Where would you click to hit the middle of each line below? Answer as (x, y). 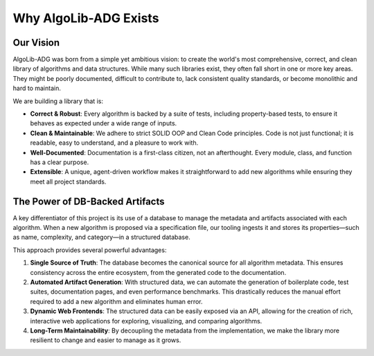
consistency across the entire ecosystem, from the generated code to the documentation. (158, 272)
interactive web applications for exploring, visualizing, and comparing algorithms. (146, 321)
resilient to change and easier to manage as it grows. (106, 340)
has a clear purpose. (60, 162)
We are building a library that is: (58, 101)
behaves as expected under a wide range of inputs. (104, 123)
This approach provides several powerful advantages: (90, 250)
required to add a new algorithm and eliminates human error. (117, 301)
